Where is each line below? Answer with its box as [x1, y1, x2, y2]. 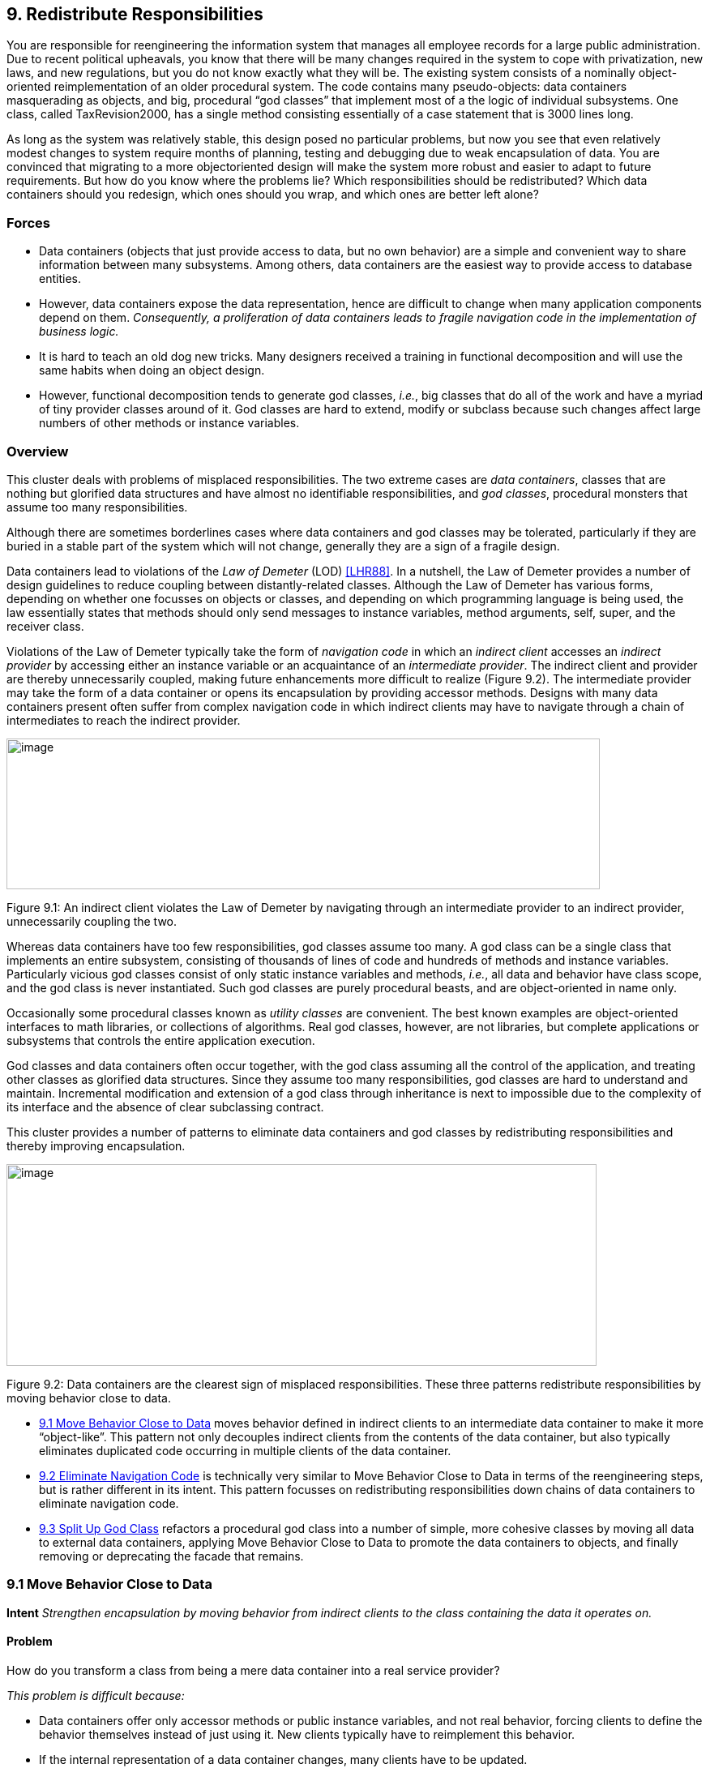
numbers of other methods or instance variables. [39, 416, 300, 430]
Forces [6, 214, 50, 231]
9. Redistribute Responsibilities [6, 4, 263, 24]
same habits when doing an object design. [39, 363, 265, 378]
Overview [6, 443, 69, 460]
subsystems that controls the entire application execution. [6, 1033, 315, 1047]
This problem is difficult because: [6, 1688, 185, 1702]
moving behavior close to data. [6, 1390, 171, 1405]
